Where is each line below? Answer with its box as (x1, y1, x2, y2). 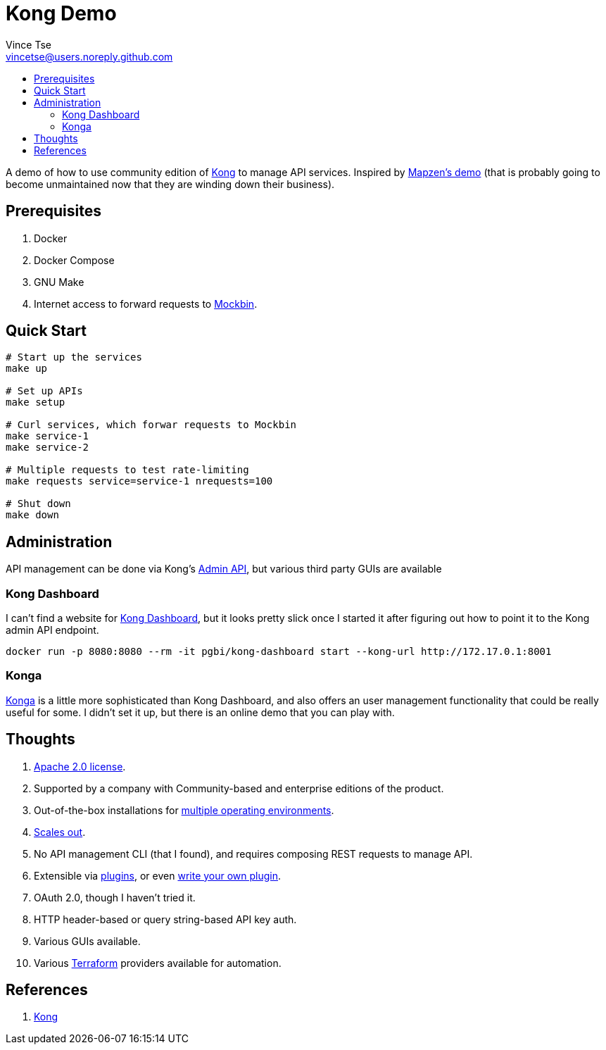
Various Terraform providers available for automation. (34, 956, 282, 969)
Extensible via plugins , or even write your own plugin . (34, 869, 282, 882)
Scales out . (34, 825, 86, 838)
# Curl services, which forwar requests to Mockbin (6, 419, 297, 431)
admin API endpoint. (6, 624, 99, 637)
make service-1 (6, 430, 89, 442)
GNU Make (34, 275, 84, 288)
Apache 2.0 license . (34, 760, 126, 773)
